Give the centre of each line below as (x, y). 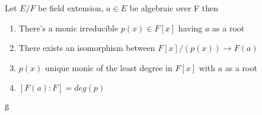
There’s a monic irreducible (68, 28)
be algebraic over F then (174, 8)
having (190, 28)
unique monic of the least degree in (108, 67)
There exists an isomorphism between (87, 48)
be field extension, (71, 8)
